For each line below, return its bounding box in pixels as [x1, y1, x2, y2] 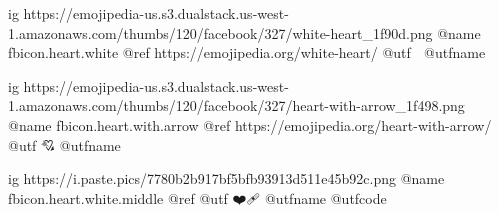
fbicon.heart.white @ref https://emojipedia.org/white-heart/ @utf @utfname [8, 42, 486, 63]
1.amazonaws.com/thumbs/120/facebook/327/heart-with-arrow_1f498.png [8, 95, 465, 116]
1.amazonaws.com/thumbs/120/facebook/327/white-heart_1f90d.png [8, 22, 433, 43]
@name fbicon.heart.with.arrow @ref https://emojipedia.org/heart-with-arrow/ [8, 114, 492, 135]
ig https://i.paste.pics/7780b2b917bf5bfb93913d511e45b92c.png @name [8, 168, 445, 189]
